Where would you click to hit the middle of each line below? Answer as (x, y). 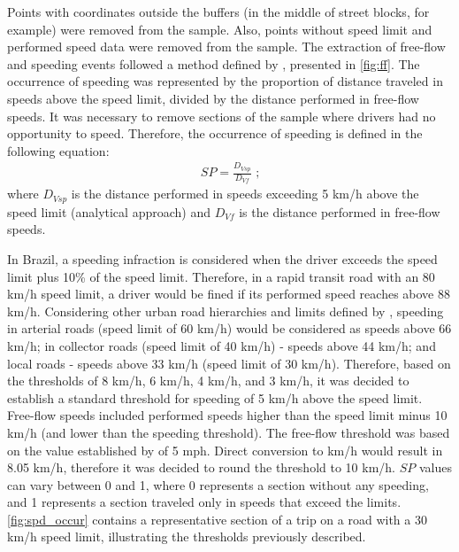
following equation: (58, 150)
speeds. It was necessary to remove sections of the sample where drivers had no (222, 116)
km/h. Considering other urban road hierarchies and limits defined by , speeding (226, 311)
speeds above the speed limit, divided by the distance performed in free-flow (213, 98)
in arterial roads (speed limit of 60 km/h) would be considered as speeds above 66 (229, 328)
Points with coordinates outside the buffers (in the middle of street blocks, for (218, 12)
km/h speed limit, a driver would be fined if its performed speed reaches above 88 (229, 294)
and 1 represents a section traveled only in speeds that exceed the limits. (204, 502)
